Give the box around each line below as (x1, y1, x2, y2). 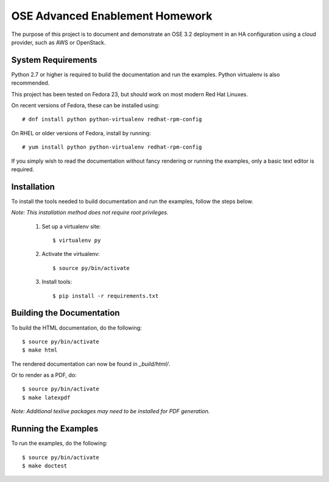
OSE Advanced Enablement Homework (11, 9, 213, 23)
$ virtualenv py (52, 237, 101, 244)
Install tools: (41, 278, 73, 286)
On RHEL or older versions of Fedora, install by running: (11, 129, 151, 136)
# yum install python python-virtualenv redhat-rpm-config (22, 144, 202, 151)
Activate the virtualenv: (41, 250, 100, 258)
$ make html (22, 347, 58, 353)
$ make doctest (22, 462, 68, 469)
